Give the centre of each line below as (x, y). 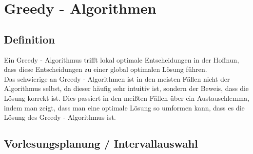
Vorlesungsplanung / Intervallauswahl (101, 143)
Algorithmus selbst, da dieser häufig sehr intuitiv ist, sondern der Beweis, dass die (126, 88)
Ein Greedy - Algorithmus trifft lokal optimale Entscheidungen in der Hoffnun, (122, 59)
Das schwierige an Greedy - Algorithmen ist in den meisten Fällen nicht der (117, 78)
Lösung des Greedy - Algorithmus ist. (60, 117)
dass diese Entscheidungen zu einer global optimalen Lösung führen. (106, 69)
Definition (29, 39)
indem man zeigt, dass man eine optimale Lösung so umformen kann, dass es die (124, 107)
